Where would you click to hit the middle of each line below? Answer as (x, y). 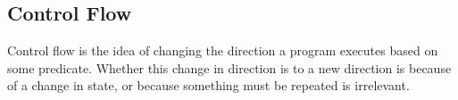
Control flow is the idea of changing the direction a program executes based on (223, 50)
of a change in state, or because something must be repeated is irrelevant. (208, 85)
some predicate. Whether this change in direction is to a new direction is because (229, 67)
